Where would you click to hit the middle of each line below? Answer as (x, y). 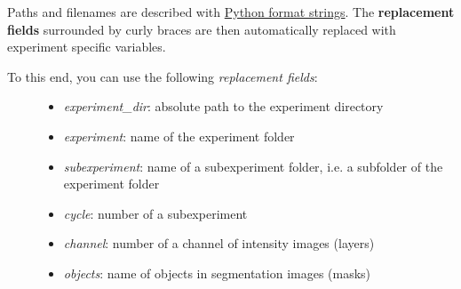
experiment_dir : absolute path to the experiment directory (223, 106)
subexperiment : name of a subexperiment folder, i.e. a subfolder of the (253, 166)
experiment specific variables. (87, 47)
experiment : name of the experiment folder (179, 136)
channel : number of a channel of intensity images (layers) (219, 243)
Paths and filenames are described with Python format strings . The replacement (231, 12)
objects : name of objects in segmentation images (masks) (217, 273)
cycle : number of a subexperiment (155, 213)
